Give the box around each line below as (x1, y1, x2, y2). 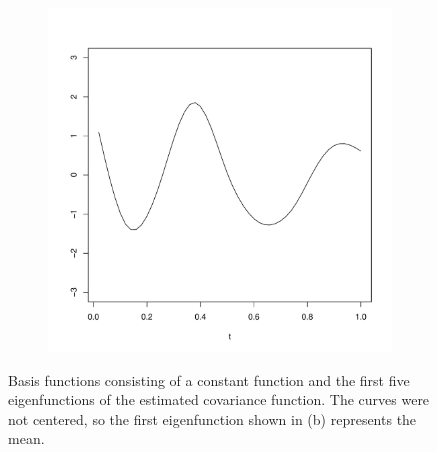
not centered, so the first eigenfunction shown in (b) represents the (8, 408, 417, 429)
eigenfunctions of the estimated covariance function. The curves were (8, 389, 430, 410)
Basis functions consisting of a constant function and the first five (8, 369, 410, 390)
